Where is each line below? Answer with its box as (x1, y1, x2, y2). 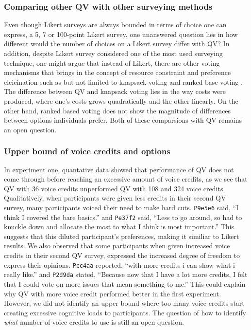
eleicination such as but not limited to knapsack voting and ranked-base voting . (4, 76, 243, 87)
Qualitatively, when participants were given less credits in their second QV (4, 193, 226, 203)
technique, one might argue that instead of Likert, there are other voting (4, 57, 220, 68)
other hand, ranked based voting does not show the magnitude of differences (4, 105, 231, 115)
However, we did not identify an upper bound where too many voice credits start (4, 298, 245, 308)
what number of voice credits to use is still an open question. (4, 317, 184, 327)
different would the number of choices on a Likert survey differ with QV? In (4, 38, 230, 49)
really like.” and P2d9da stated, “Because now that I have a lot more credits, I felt (4, 269, 248, 279)
